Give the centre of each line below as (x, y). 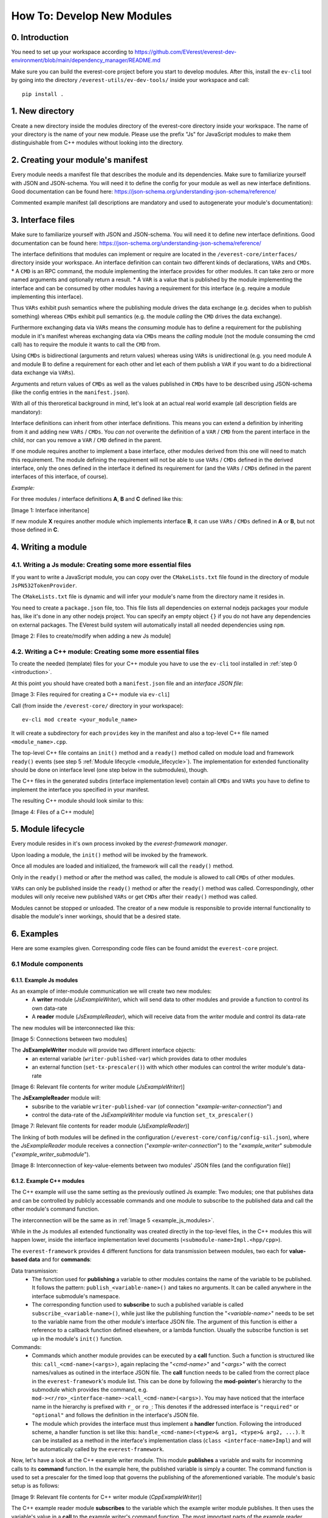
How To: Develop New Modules (92, 16)
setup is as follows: (35, 1486)
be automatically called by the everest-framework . (98, 1449)
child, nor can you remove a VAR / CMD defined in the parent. (87, 440)
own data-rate (50, 1008)
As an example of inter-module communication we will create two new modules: (111, 991)
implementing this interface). (47, 297)
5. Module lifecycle (48, 829)
